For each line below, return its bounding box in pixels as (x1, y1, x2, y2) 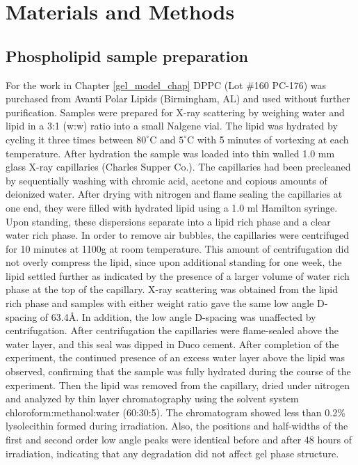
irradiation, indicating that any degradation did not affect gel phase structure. (6, 446, 339, 460)
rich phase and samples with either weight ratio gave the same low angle (6, 296, 314, 310)
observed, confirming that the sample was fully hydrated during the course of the (6, 364, 351, 379)
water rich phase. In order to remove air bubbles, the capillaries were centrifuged (6, 228, 350, 242)
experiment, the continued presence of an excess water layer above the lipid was (6, 350, 345, 365)
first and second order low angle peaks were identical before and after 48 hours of (6, 432, 352, 447)
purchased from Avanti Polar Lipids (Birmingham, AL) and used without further (6, 91, 350, 106)
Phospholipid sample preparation (6, 45, 248, 66)
